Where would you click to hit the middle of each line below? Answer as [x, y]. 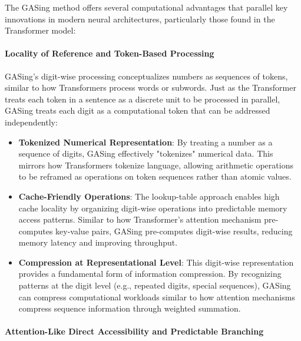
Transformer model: [40, 30]
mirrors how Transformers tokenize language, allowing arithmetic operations [156, 165]
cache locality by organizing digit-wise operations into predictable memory [153, 208]
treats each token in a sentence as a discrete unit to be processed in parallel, [143, 99]
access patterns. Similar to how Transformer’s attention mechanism [140, 219]
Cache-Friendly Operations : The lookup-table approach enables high [149, 196]
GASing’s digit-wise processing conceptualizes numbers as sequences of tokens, [146, 76]
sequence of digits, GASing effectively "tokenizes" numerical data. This [146, 153]
